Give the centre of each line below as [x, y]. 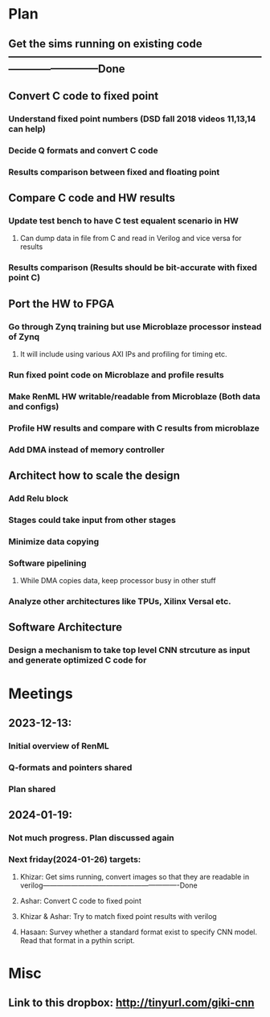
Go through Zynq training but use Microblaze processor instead [135, 326]
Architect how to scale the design [94, 476]
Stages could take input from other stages [92, 520]
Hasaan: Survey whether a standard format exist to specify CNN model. [138, 932]
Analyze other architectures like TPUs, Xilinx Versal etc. [120, 602]
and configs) [34, 406]
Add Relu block [39, 499]
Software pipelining [47, 563]
